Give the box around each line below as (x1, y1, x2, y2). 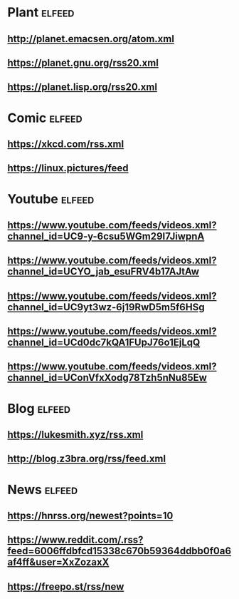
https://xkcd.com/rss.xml (7, 138, 124, 150)
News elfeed (7, 481, 78, 498)
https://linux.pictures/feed (7, 162, 129, 175)
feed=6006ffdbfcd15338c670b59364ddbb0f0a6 (7, 545, 232, 557)
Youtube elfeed (7, 190, 95, 207)
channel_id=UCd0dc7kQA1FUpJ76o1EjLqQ (7, 337, 201, 349)
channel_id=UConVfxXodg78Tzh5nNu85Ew (7, 372, 208, 384)
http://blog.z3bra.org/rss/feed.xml (7, 453, 166, 465)
